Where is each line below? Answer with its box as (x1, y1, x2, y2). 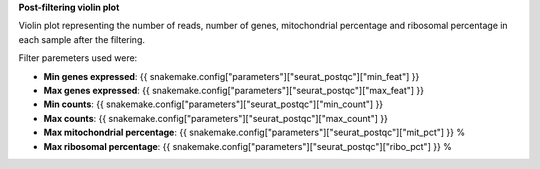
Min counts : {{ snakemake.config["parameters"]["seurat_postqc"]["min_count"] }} (43, 98, 384, 110)
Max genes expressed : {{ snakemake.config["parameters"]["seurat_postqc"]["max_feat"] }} (43, 84, 425, 96)
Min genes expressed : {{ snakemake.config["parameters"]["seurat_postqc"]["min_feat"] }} (43, 70, 420, 82)
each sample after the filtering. (18, 33, 145, 45)
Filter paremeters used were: (18, 52, 138, 64)
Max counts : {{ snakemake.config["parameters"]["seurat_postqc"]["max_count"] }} (43, 112, 389, 124)
